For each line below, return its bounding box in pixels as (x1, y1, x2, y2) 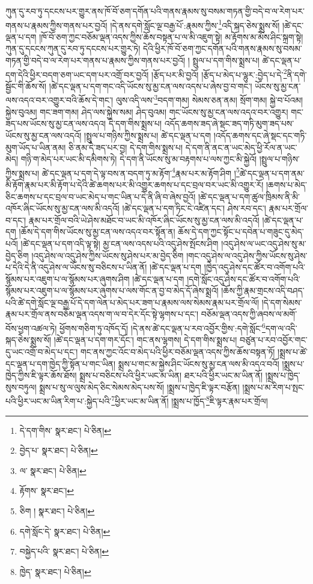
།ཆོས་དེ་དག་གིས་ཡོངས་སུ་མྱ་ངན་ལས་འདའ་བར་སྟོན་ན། (19, 225, 175, 238)
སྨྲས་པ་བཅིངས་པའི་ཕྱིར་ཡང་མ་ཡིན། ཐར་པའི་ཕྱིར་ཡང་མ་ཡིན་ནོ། (79, 369, 263, 382)
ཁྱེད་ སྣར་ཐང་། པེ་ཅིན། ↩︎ (19, 565, 91, 577)
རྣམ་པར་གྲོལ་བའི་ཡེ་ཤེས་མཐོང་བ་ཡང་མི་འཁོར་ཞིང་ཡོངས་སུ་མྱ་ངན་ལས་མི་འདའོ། (28, 213, 260, 226)
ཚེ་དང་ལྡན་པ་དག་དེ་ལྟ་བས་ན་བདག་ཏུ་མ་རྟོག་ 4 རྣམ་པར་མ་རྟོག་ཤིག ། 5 (41, 165, 240, 179)
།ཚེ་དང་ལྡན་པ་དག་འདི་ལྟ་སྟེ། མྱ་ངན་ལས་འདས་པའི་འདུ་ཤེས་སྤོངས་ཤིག (20, 237, 219, 249)
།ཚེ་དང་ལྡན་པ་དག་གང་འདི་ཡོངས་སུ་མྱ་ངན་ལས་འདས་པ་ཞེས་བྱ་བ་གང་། (49, 79, 252, 92)
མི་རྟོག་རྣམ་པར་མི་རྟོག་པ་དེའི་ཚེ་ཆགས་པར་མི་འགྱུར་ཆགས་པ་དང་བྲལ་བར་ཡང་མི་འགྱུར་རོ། (5, 178, 264, 190)
